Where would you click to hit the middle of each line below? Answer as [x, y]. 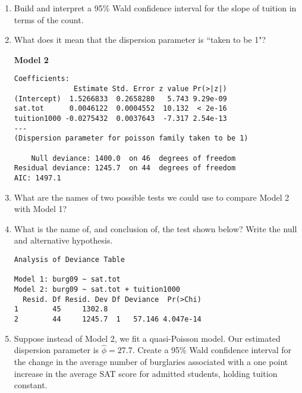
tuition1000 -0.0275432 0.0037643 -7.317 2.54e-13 [120, 118]
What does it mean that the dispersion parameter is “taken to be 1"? [140, 40]
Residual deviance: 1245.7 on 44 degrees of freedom [125, 168]
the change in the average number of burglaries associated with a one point [151, 361]
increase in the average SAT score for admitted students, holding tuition [146, 373]
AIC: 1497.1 [37, 178]
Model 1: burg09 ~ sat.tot [67, 280]
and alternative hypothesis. [63, 240]
